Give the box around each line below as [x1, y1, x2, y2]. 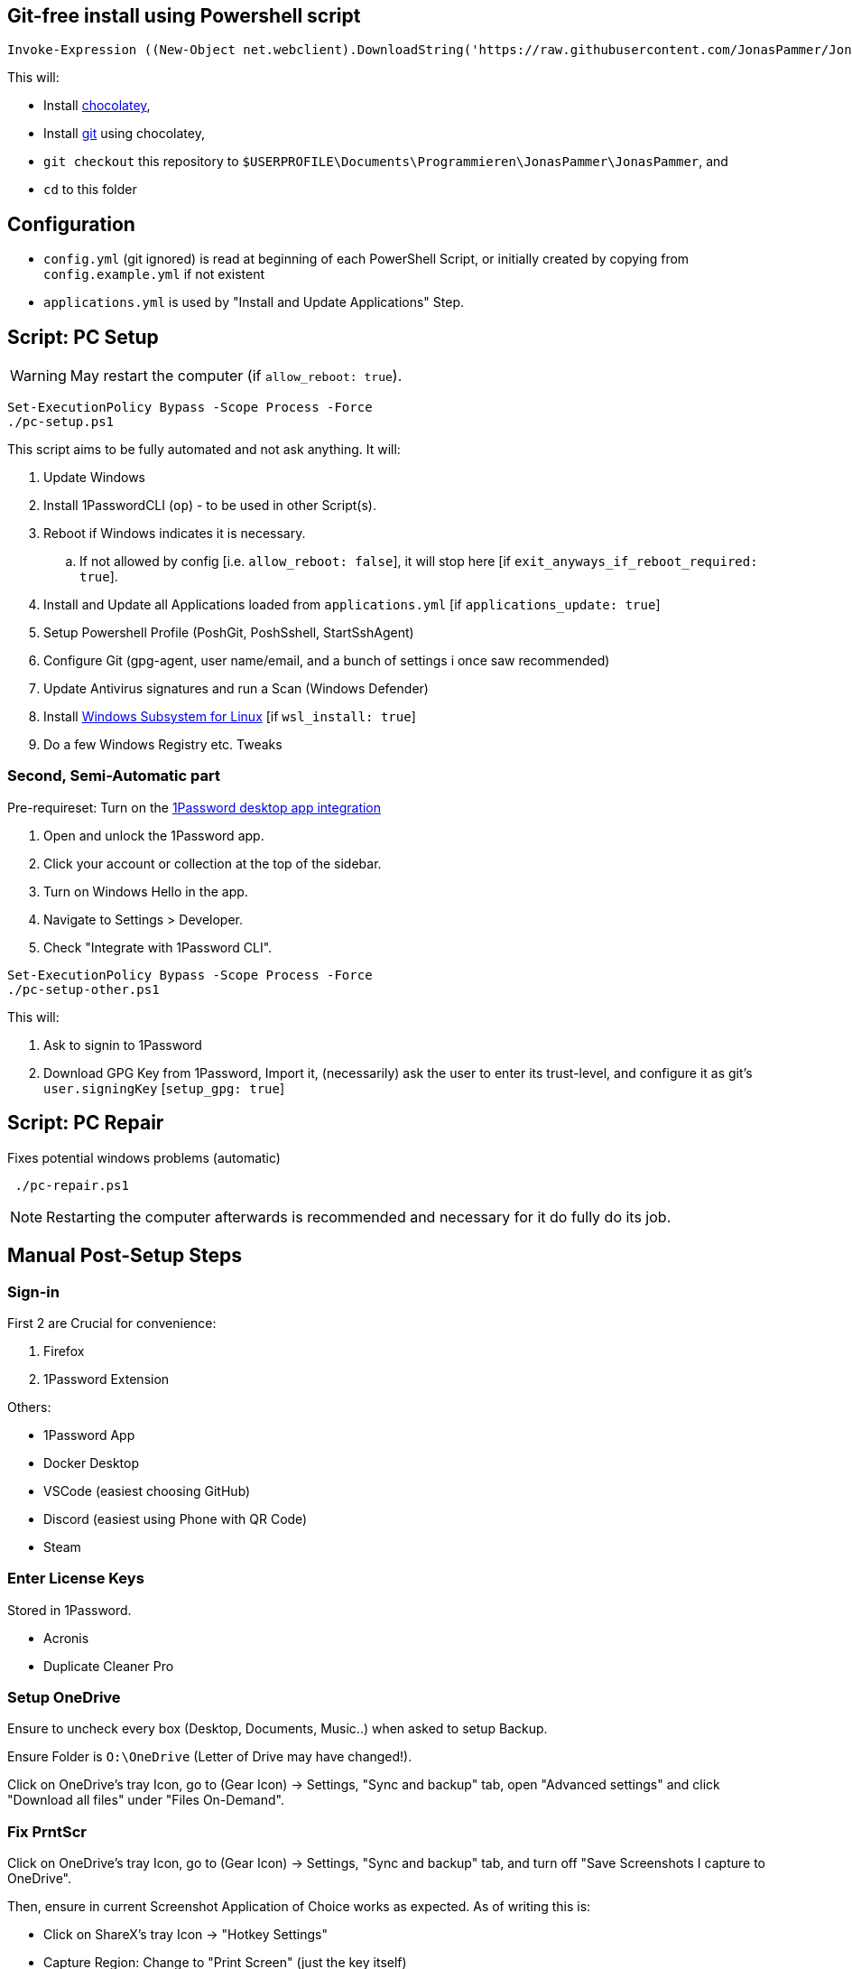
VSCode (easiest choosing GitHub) [43, 1482, 251, 1499]
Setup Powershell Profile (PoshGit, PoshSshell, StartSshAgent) [43, 625, 414, 641]
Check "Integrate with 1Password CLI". [43, 939, 273, 955]
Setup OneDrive [7, 1688, 121, 1707]
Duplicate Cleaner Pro [43, 1658, 174, 1674]
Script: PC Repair [7, 1111, 164, 1135]
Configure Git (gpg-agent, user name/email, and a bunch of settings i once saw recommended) [43, 653, 610, 669]
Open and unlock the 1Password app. [43, 827, 264, 843]
